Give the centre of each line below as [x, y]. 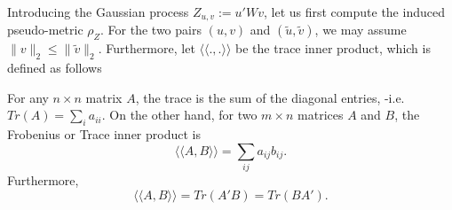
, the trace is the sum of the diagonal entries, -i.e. [270, 97]
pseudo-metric [45, 30]
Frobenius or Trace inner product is [104, 134]
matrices [321, 115]
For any [28, 97]
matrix [104, 97]
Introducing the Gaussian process [98, 12]
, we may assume [361, 30]
